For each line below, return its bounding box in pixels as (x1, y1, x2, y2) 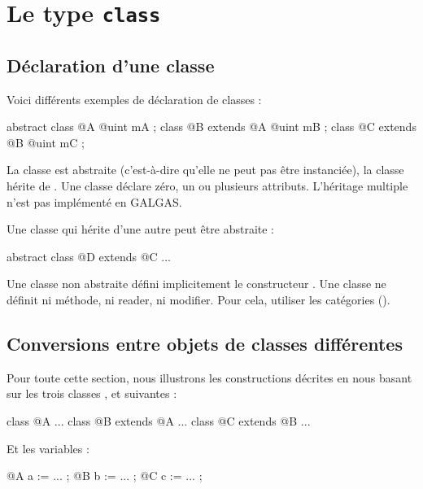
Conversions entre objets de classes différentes (7, 331, 403, 356)
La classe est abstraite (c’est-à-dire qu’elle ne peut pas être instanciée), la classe (7, 161, 404, 178)
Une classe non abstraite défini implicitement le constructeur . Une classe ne (7, 275, 386, 292)
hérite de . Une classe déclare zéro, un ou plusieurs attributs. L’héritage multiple (7, 177, 408, 194)
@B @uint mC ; (7, 133, 85, 151)
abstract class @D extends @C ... (7, 247, 171, 264)
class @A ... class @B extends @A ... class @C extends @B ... (7, 413, 311, 430)
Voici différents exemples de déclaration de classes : (7, 90, 262, 107)
